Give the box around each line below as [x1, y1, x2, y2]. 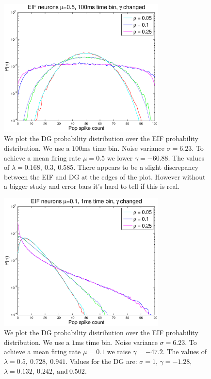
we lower [107, 152, 133, 162]
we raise [107, 346, 131, 357]
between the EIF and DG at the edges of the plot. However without [4, 171, 206, 181]
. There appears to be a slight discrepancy [73, 162, 198, 172]
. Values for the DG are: [65, 356, 137, 366]
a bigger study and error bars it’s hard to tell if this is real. [4, 181, 180, 191]
